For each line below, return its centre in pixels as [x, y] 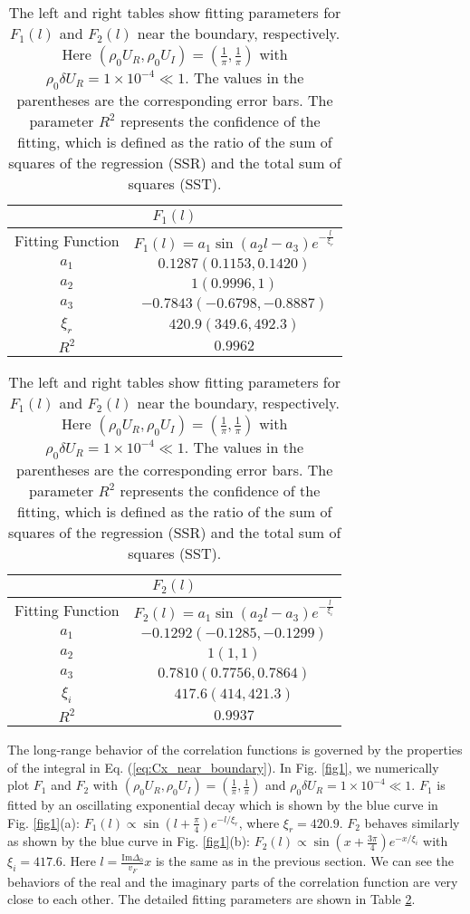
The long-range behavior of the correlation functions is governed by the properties [235, 749]
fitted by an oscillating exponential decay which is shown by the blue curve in [223, 805]
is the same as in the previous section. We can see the [304, 861]
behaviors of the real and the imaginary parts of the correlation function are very [233, 881]
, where [259, 822]
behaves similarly [412, 822]
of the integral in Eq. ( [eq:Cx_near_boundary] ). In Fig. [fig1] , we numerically [223, 767]
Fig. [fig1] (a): [43, 822]
